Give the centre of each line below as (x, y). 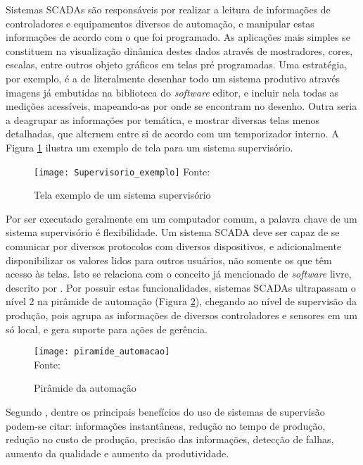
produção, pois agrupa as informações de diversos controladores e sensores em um (181, 315)
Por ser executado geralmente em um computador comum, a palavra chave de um (181, 218)
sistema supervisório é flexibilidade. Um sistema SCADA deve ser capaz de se (173, 232)
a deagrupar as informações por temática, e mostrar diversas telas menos (163, 119)
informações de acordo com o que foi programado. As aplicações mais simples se (178, 37)
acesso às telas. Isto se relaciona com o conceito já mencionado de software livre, (179, 274)
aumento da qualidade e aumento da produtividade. (117, 453)
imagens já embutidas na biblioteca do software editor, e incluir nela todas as (172, 92)
